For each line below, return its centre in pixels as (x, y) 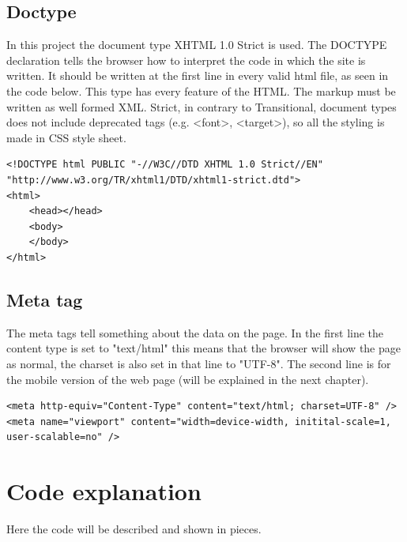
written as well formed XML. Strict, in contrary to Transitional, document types (202, 106)
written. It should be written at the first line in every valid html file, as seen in (198, 75)
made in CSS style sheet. (66, 137)
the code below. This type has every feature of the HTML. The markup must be (201, 90)
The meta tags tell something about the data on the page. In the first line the (195, 332)
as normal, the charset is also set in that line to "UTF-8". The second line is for (199, 363)
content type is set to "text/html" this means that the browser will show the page (204, 348)
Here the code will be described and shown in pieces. (134, 529)
